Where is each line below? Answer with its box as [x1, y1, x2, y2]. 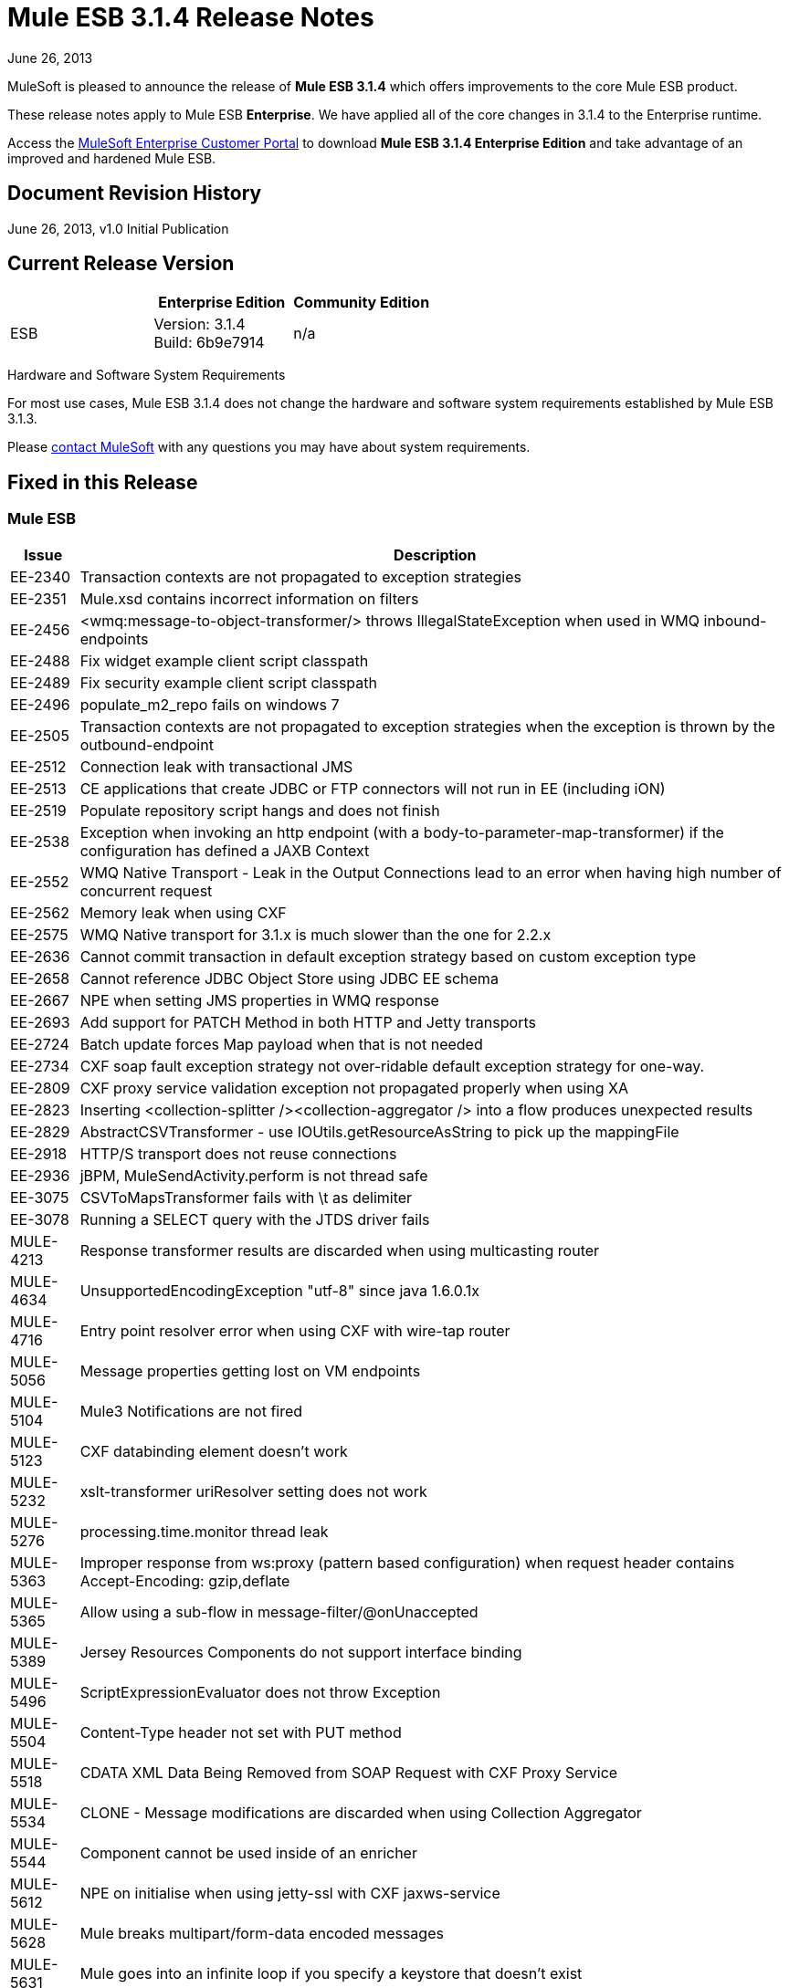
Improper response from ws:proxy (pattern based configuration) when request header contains [79, 1553, 735, 1572]
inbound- [703, 611, 767, 630]
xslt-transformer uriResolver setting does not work [79, 1481, 427, 1501]
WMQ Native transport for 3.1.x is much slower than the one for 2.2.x [79, 925, 552, 944]
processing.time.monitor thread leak [79, 1522, 329, 1541]
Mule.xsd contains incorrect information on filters [79, 589, 419, 608]
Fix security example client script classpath [79, 673, 377, 692]
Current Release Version [7, 252, 235, 276]
